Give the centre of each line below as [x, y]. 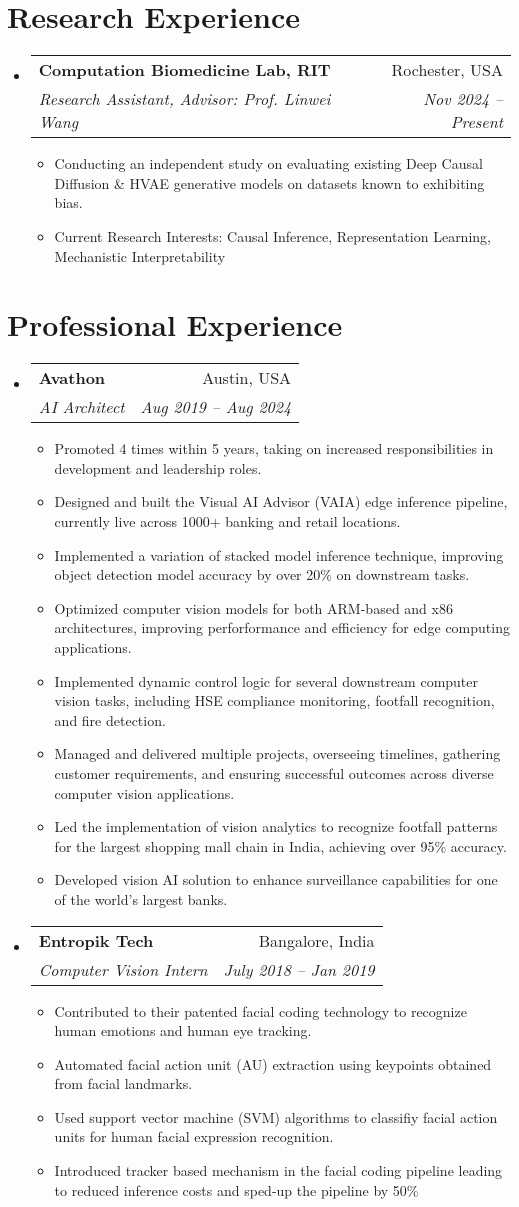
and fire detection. [110, 719]
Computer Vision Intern [123, 969]
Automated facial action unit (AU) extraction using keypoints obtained [273, 1063]
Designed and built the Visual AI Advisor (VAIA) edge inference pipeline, [281, 501]
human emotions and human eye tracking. [183, 1030]
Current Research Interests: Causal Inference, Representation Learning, [272, 235]
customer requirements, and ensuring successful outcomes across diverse [274, 772]
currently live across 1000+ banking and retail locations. [227, 521]
